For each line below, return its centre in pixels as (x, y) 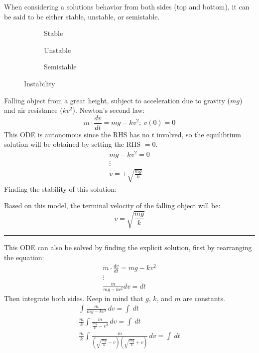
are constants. (204, 298)
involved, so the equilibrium (199, 134)
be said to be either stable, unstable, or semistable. (82, 16)
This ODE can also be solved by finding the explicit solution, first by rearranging (128, 247)
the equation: (24, 257)
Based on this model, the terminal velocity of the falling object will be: (112, 205)
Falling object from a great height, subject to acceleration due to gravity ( (117, 100)
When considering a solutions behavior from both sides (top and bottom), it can (127, 6)
